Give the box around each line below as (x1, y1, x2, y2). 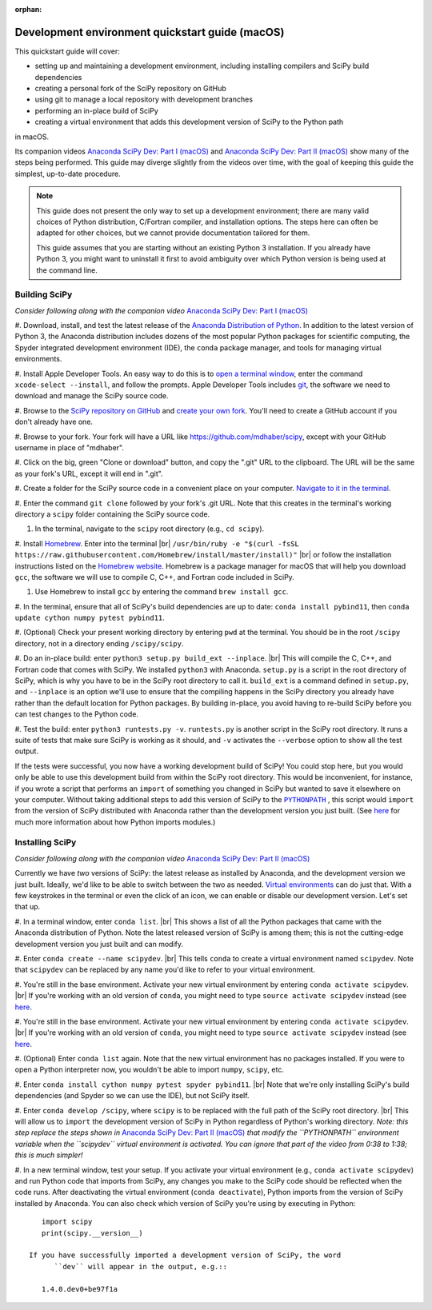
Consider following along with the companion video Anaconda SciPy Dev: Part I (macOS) (14, 306, 308, 315)
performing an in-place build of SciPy (34, 106, 159, 115)
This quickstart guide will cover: (14, 46, 120, 56)
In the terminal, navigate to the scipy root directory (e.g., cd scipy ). (34, 524, 265, 533)
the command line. (36, 265, 98, 275)
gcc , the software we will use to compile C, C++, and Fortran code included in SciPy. (14, 572, 295, 581)
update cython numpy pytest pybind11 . (14, 613, 166, 623)
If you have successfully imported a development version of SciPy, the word (29, 1251, 342, 1260)
